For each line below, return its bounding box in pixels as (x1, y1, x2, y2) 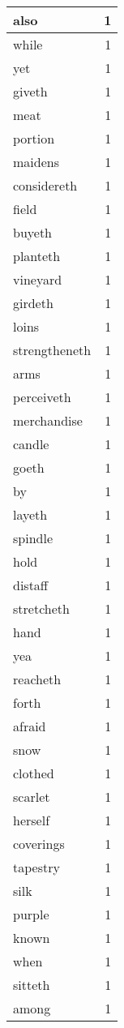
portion (13, 129, 55, 148)
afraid (13, 717, 46, 735)
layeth (13, 505, 48, 524)
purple (13, 905, 49, 923)
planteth (13, 246, 61, 265)
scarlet (13, 787, 50, 806)
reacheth (13, 670, 62, 688)
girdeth (13, 293, 53, 312)
